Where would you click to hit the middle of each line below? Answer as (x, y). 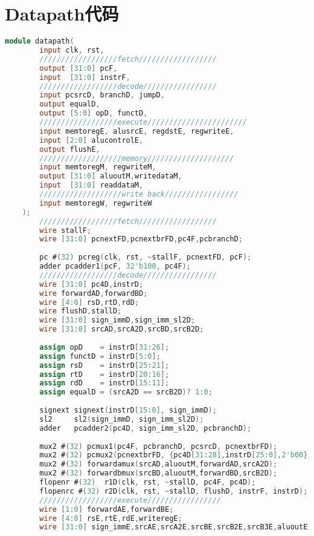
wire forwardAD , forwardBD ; (94, 293)
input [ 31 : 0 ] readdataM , (91, 185)
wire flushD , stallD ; (81, 311)
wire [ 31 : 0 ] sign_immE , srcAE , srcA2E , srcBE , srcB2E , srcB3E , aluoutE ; (176, 527)
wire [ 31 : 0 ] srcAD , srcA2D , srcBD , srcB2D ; (122, 329)
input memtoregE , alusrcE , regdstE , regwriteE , (137, 131)
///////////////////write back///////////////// (139, 194)
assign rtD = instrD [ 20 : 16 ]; (104, 374)
